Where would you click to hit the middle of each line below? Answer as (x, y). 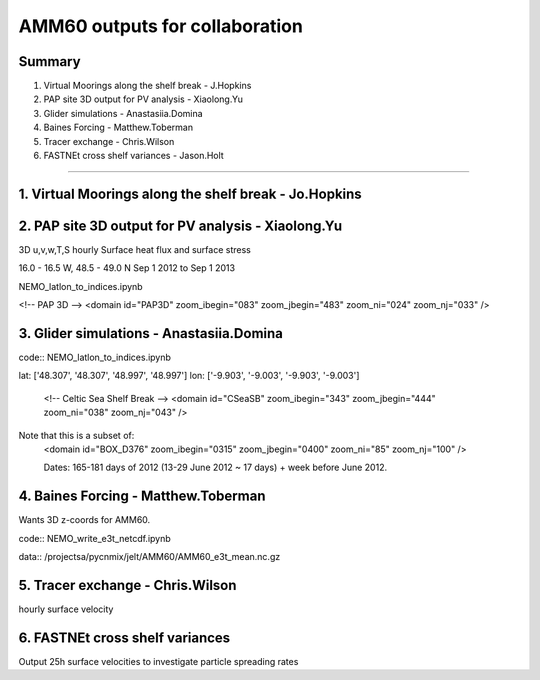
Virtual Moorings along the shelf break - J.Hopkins (147, 86)
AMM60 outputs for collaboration (161, 26)
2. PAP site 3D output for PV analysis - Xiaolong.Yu (180, 225)
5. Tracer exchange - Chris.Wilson (127, 585)
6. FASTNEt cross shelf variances (124, 637)
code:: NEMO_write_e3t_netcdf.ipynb (95, 538)
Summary (49, 61)
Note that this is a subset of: (76, 435)
